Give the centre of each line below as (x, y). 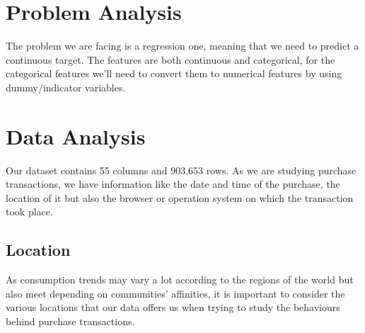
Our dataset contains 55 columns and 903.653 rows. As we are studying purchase (181, 170)
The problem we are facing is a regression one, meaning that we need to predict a (182, 46)
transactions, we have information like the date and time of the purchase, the (173, 184)
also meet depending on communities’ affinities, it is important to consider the (175, 293)
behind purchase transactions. (70, 321)
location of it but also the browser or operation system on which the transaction (180, 197)
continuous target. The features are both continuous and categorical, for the (170, 59)
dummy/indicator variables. (66, 87)
